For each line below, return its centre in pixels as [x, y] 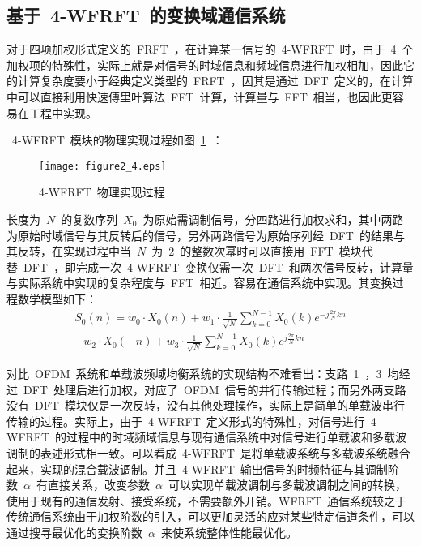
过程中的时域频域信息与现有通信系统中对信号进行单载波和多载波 [237, 437]
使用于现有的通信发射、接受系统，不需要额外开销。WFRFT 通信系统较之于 [207, 500]
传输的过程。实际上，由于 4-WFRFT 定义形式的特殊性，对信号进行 [186, 421]
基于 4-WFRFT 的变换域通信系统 [146, 15]
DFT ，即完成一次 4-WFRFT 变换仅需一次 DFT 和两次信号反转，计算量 [218, 267]
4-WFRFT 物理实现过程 [102, 192]
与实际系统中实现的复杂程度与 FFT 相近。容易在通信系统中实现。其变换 [200, 283]
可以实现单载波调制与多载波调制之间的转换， [287, 485]
